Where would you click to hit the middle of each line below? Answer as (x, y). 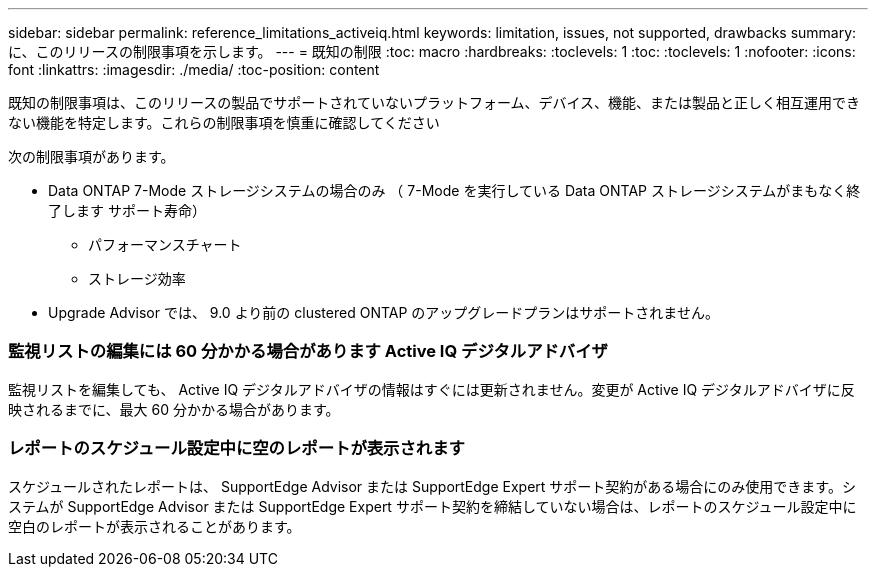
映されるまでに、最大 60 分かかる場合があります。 (174, 409)
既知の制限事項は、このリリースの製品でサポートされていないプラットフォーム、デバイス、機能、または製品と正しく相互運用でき (434, 102)
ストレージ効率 (137, 278)
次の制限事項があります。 (91, 156)
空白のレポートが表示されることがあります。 (154, 526)
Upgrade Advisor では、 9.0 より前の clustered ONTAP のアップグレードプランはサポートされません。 (383, 312)
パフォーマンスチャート (165, 244)
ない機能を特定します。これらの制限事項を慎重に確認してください (224, 122)
